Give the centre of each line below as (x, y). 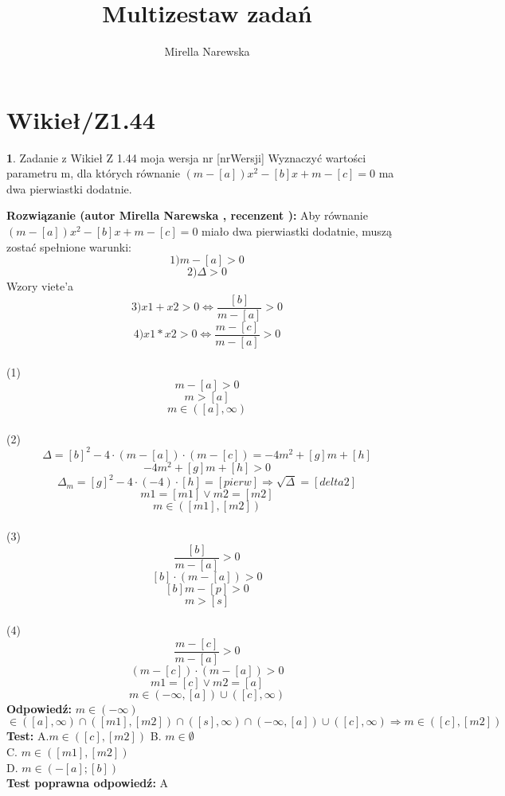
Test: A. (28, 736)
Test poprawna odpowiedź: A (88, 783)
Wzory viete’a (40, 286)
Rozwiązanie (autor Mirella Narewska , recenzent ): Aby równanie (187, 215)
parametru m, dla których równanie (93, 173)
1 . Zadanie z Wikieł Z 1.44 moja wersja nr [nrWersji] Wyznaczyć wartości (186, 157)
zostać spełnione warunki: (69, 246)
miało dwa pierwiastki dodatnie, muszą (297, 231)
